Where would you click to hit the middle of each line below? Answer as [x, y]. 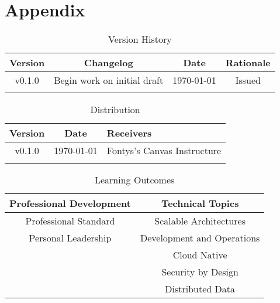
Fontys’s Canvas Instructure [164, 151]
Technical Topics [200, 203]
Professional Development [70, 203]
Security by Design [200, 272]
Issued [248, 80]
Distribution [115, 110]
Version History [140, 39]
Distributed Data [200, 289]
